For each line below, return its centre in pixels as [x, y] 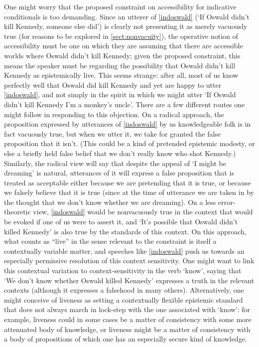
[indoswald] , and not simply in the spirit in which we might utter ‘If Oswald [120, 94]
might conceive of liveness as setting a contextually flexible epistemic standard [124, 299]
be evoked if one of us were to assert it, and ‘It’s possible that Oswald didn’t [121, 222]
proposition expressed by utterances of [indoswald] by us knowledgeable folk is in [128, 124]
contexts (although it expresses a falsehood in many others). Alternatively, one [124, 290]
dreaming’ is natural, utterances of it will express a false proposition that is [119, 173]
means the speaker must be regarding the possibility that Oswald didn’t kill [120, 65]
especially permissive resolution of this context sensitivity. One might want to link [129, 260]
